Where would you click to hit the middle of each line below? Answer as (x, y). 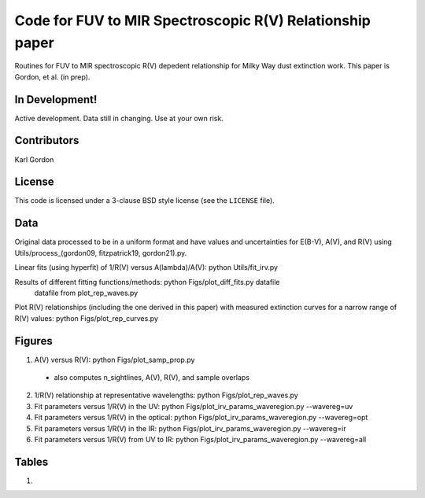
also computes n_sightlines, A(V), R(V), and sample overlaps (152, 377)
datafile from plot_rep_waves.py (86, 293)
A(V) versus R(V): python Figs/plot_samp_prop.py (115, 360)
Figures (33, 341)
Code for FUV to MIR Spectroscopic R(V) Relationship (193, 20)
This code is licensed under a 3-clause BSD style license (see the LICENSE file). (144, 201)
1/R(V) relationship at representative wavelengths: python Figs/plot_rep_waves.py (166, 395)
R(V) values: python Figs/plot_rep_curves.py (87, 318)
